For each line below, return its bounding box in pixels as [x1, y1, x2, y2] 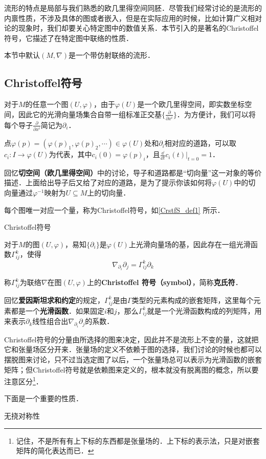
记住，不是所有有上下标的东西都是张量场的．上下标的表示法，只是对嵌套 [16, 435, 260, 446]
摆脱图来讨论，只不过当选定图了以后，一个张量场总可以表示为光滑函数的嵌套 [4, 354, 262, 364]
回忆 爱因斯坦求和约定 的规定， [4, 294, 104, 305]
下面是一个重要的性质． [4, 393, 83, 404]
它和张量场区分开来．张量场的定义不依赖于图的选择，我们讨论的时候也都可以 [4, 344, 262, 355]
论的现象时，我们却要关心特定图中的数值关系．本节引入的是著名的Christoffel [4, 23, 259, 33]
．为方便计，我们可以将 [176, 108, 256, 119]
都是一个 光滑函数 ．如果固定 [11, 305, 104, 316]
